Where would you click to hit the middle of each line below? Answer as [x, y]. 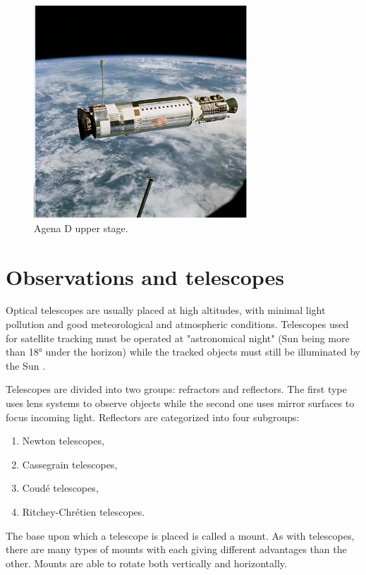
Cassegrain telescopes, [70, 464]
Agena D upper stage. [81, 228]
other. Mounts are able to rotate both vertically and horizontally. [146, 563]
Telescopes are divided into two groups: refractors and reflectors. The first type [176, 389]
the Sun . [26, 365]
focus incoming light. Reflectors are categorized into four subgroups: [153, 417]
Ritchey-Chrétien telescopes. [84, 511]
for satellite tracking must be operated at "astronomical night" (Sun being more [178, 338]
